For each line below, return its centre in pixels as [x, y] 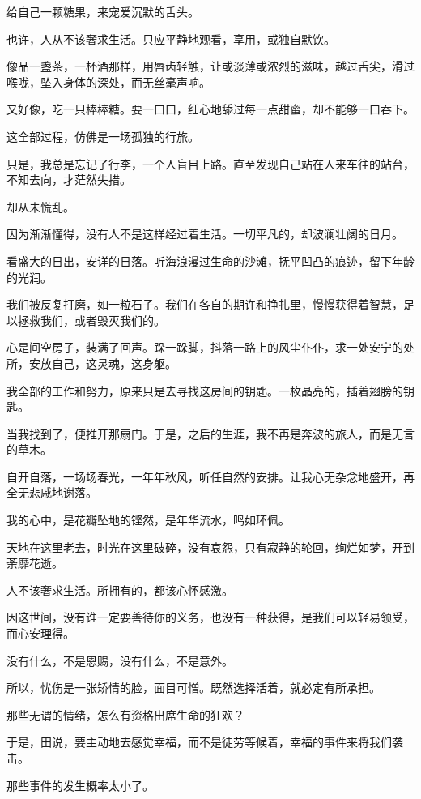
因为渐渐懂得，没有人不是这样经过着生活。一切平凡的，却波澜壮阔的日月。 [205, 234]
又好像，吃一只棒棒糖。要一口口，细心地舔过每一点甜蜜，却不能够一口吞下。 [210, 109]
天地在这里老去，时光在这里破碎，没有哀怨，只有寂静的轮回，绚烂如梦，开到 [210, 547]
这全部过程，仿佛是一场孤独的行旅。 [103, 136]
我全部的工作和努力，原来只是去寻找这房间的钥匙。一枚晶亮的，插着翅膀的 [205, 390]
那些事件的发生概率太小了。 [80, 785]
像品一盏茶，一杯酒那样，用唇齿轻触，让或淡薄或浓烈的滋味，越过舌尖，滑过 [210, 66]
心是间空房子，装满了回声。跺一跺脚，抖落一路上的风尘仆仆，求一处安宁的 [205, 347]
